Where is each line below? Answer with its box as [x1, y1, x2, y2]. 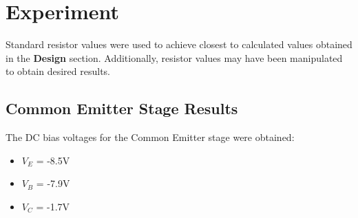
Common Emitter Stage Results [6, 98, 238, 119]
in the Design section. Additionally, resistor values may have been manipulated [6, 50, 343, 65]
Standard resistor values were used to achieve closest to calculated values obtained [6, 37, 352, 52]
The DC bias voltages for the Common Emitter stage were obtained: [6, 130, 295, 144]
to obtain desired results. [6, 64, 110, 78]
